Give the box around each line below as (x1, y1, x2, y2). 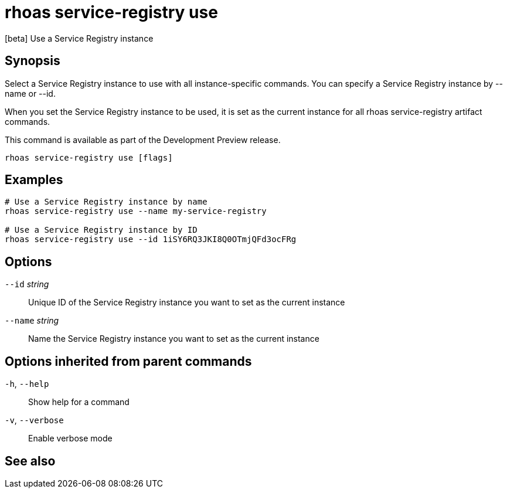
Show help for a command (28, 397, 130, 407)
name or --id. (5, 88, 56, 98)
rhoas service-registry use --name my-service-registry (5, 206, 267, 216)
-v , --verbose (5, 415, 64, 426)
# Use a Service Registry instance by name (5, 197, 207, 207)
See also (5, 453, 56, 468)
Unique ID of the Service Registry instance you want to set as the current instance (28, 297, 345, 308)
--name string (5, 315, 59, 326)
